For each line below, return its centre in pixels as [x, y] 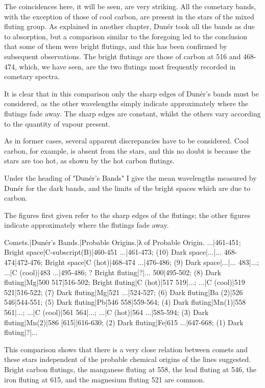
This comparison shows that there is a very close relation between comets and [126, 349]
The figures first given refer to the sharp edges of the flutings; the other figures [127, 215]
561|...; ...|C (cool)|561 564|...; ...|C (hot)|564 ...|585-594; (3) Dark [106, 312]
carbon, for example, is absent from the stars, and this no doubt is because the [127, 150]
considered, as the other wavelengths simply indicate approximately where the [126, 103]
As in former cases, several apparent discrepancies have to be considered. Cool [127, 141]
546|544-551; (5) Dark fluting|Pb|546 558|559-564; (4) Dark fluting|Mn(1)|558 [125, 302]
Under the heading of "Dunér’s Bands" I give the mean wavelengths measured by [130, 177]
